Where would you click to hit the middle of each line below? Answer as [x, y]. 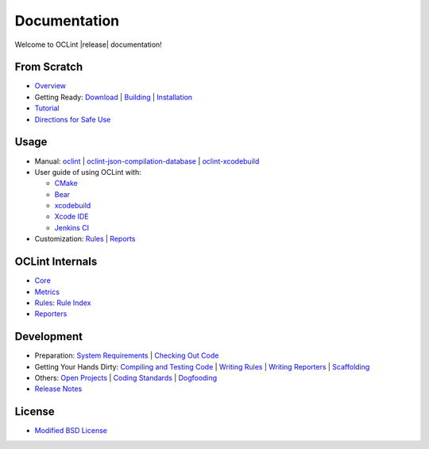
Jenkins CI [72, 227]
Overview [50, 86]
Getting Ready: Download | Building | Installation [114, 97]
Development [49, 337]
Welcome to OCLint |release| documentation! [88, 45]
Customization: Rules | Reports [85, 239]
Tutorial [47, 108]
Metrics [47, 292]
